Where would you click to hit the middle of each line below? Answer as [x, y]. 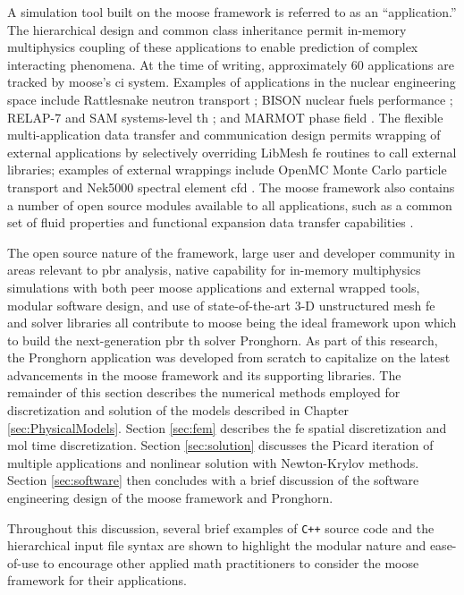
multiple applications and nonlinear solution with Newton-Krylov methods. [213, 462]
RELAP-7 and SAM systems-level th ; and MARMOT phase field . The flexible [225, 117]
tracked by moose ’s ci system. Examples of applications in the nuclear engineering [232, 82]
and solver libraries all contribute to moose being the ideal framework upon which [232, 323]
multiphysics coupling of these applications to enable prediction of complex [213, 47]
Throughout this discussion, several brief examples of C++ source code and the [221, 527]
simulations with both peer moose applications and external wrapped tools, [214, 287]
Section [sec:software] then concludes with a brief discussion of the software [213, 480]
